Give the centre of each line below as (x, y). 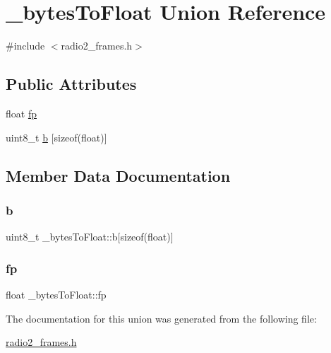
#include (25, 46)
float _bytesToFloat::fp (56, 294)
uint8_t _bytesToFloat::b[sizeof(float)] (90, 237)
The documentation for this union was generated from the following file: (161, 318)
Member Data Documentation (118, 175)
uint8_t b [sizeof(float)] (56, 137)
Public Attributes (71, 84)
